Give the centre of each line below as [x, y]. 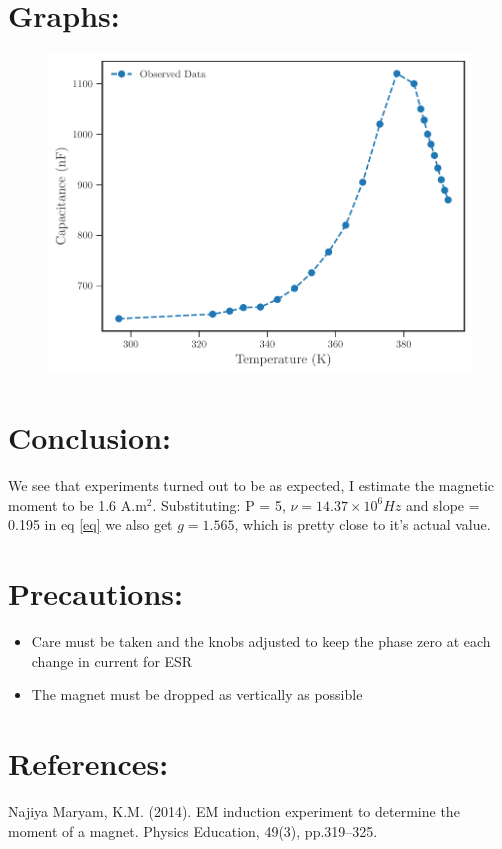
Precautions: [95, 593]
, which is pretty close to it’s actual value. [362, 524]
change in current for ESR [112, 660]
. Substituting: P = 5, [219, 504]
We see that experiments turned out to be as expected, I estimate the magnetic [251, 485]
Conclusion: [89, 437]
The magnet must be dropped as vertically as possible [197, 694]
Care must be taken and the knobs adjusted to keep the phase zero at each [261, 641]
